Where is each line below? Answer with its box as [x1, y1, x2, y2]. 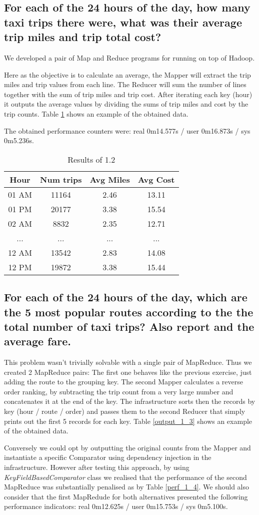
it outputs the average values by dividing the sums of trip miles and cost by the [4, 99, 248, 109]
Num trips [40, 173, 82, 185]
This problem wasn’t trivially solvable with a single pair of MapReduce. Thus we [4, 357, 252, 367]
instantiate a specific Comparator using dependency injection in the [4, 452, 211, 462]
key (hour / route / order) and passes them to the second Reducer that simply [4, 406, 245, 416]
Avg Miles [89, 173, 130, 185]
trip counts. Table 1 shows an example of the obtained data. [4, 108, 188, 119]
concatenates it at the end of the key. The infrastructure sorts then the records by [4, 396, 255, 406]
